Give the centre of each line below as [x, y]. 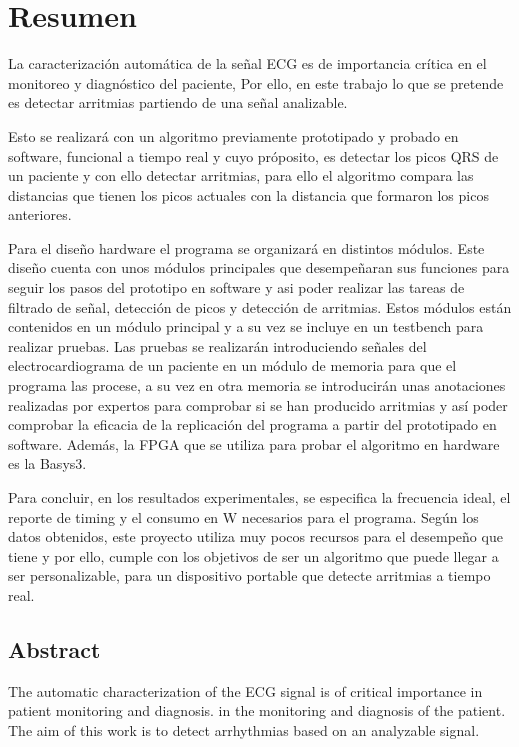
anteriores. [40, 214]
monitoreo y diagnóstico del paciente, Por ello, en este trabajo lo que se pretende [256, 82]
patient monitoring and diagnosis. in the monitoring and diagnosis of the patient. [257, 710]
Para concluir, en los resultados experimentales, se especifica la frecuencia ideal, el [259, 497]
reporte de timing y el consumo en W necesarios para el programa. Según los [243, 516]
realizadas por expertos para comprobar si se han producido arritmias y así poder [258, 404]
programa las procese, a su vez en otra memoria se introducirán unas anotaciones [257, 385]
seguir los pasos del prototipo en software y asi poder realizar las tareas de [236, 287]
